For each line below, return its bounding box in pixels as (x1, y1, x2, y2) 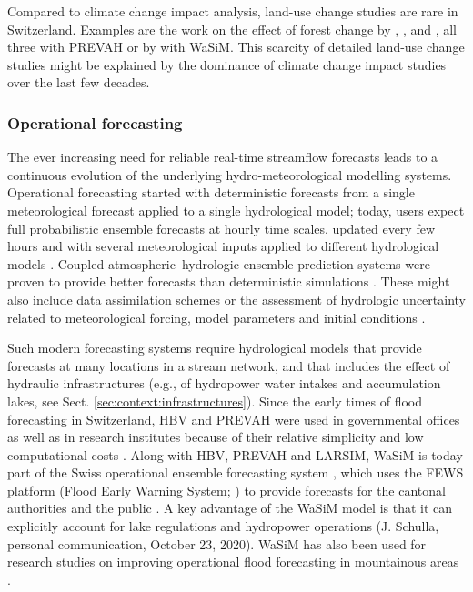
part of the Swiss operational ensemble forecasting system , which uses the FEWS (7, 463, 464, 482)
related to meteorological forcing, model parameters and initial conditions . (7, 307, 426, 326)
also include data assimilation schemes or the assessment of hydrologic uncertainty (7, 289, 466, 308)
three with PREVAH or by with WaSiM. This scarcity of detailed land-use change (7, 37, 465, 56)
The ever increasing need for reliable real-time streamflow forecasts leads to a (7, 147, 438, 166)
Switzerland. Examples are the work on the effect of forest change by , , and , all (7, 19, 458, 38)
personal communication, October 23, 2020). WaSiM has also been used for (7, 534, 427, 553)
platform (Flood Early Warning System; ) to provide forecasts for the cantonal (7, 480, 446, 499)
